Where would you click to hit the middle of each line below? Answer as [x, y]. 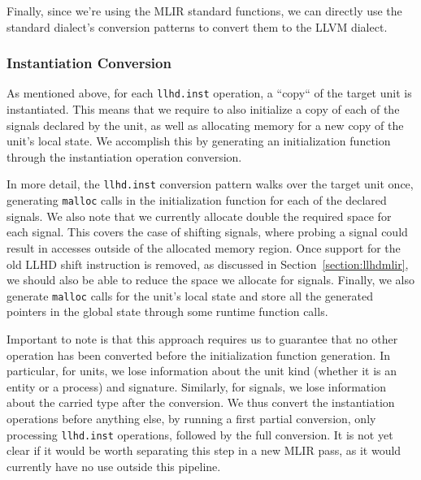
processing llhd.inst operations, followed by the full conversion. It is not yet [200, 434]
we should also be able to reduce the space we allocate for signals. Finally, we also [210, 280]
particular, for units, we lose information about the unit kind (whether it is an [202, 371]
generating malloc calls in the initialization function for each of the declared [197, 200]
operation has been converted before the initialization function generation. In [199, 355]
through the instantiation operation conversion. [124, 156]
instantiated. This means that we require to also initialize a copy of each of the [203, 109]
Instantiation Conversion [89, 63]
